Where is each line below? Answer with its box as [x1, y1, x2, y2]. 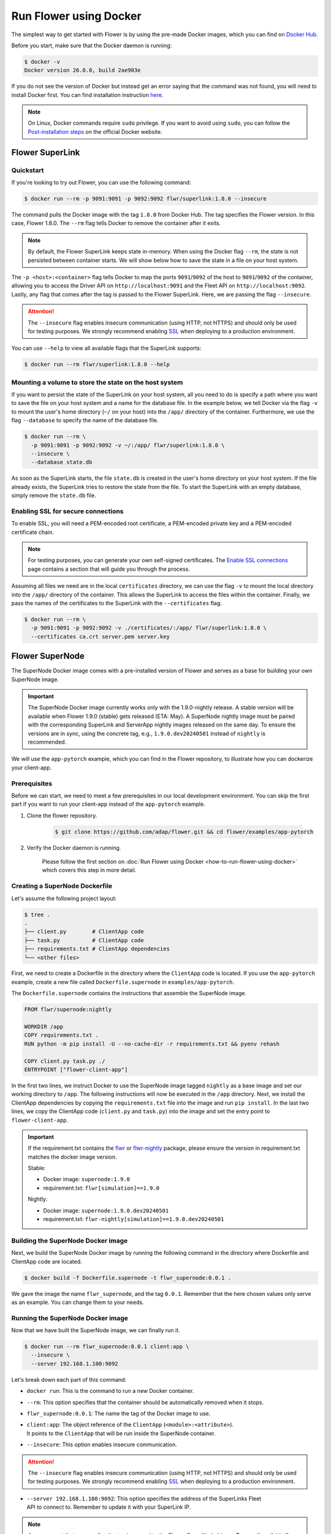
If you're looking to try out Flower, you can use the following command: [11, 179, 191, 187]
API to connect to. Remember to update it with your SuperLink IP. [26, 1503, 191, 1511]
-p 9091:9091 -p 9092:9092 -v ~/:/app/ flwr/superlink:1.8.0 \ [31, 442, 225, 449]
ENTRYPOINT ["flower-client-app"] [24, 1066, 128, 1073]
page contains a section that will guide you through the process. [28, 565, 190, 572]
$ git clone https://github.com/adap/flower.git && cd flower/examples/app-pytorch [55, 828, 314, 835]
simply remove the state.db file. [11, 491, 96, 499]
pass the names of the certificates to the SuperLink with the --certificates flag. [11, 599, 222, 607]
